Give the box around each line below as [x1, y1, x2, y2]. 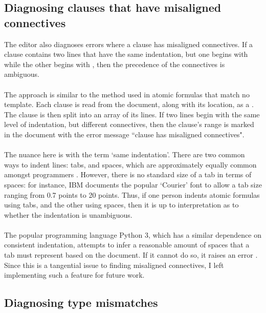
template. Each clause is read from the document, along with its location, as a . [4, 99, 254, 110]
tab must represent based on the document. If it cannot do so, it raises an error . [4, 249, 258, 260]
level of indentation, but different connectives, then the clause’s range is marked [4, 119, 254, 130]
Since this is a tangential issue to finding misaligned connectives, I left [4, 259, 224, 270]
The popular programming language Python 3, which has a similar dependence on [4, 229, 261, 240]
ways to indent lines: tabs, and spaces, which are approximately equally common [4, 159, 257, 170]
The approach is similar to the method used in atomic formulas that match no [4, 89, 250, 99]
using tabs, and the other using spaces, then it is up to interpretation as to [4, 199, 239, 210]
